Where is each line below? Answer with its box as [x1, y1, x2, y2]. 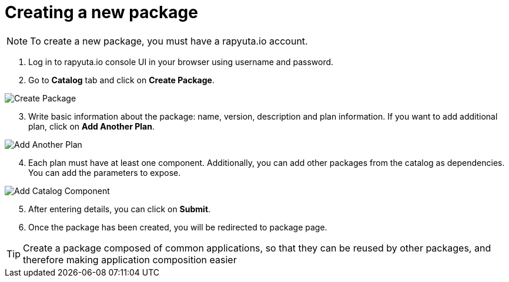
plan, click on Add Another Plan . [28, 121, 155, 131]
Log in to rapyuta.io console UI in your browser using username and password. [28, 56, 334, 67]
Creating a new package [5, 2, 198, 22]
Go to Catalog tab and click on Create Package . [28, 74, 215, 85]
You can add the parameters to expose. [28, 167, 181, 178]
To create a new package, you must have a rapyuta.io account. [30, 35, 308, 47]
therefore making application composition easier [23, 253, 237, 266]
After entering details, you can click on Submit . [28, 203, 211, 214]
